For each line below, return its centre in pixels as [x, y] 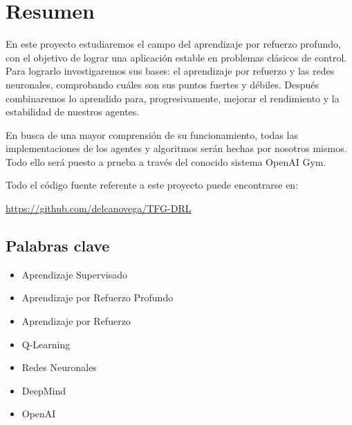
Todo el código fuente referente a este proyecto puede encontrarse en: [152, 185]
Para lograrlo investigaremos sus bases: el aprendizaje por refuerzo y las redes [170, 71]
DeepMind [44, 390]
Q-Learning [46, 344]
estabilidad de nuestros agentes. [73, 112]
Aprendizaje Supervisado [75, 274]
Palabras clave [58, 246]
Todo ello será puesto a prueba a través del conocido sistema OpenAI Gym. [166, 161]
